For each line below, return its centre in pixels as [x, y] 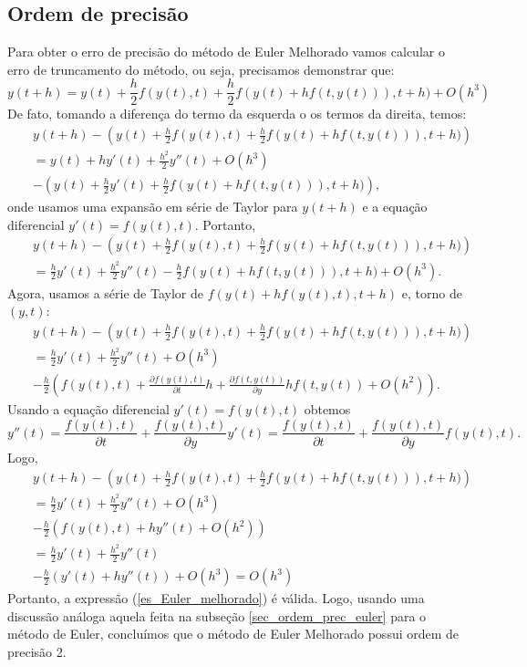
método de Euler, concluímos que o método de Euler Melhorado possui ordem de [233, 634]
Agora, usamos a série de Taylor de [105, 292]
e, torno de [432, 292]
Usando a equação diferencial [88, 408]
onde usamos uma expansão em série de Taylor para [153, 207]
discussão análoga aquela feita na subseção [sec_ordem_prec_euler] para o [217, 615]
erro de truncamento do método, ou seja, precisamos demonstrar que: [201, 69]
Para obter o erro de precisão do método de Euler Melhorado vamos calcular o [226, 52]
